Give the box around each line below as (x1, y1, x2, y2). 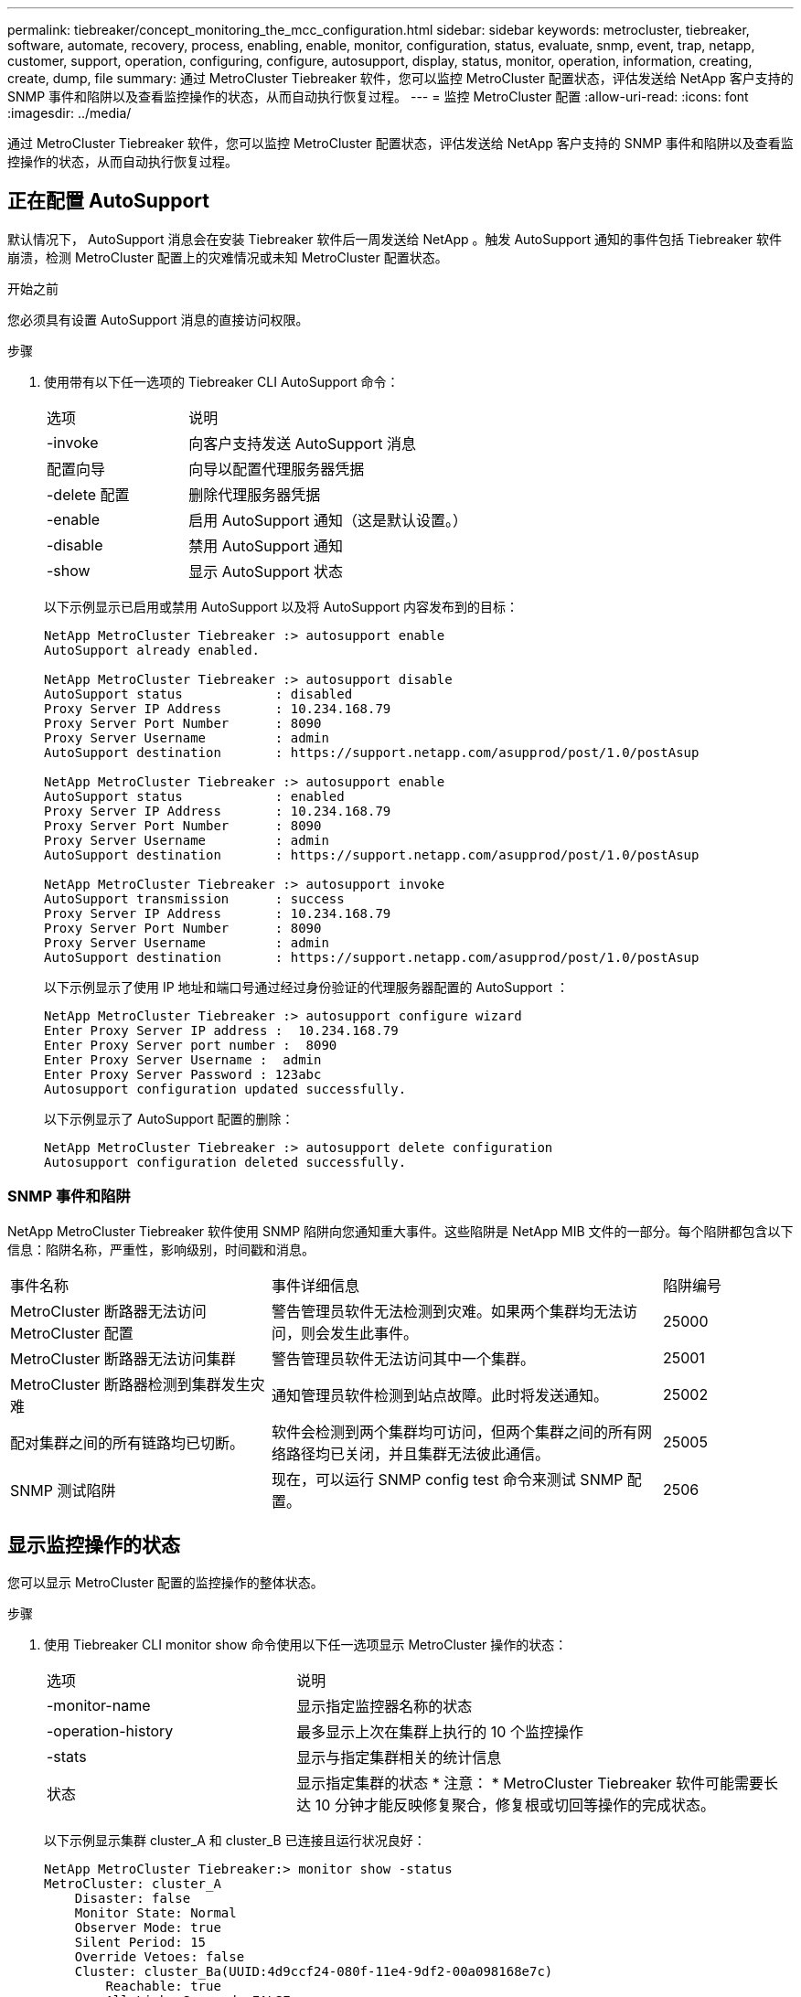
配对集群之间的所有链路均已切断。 (10, 1433, 245, 1452)
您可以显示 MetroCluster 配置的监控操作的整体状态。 (7, 1575, 324, 1591)
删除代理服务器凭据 (188, 485, 321, 504)
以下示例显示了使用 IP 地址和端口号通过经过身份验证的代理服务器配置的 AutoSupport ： (44, 978, 570, 995)
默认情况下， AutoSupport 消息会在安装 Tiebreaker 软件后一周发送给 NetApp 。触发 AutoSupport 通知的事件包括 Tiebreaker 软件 (7, 230, 783, 247)
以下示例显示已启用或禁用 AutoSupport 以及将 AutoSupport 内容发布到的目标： (44, 598, 519, 614)
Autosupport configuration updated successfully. (44, 1081, 407, 1096)
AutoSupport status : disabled (44, 686, 353, 701)
